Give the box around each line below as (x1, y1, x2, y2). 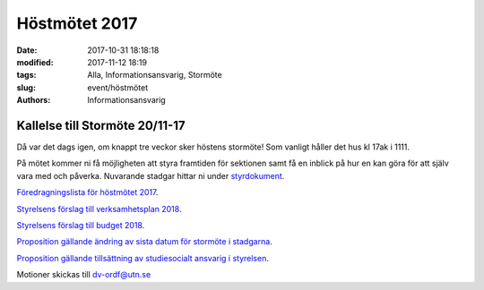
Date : (16, 45, 38, 55)
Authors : (16, 95, 51, 106)
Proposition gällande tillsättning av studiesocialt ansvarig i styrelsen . (16, 252, 269, 263)
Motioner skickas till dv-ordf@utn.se (16, 269, 151, 280)
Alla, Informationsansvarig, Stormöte (87, 70, 223, 81)
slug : (16, 81, 36, 93)
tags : (16, 70, 37, 81)
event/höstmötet (87, 81, 149, 93)
